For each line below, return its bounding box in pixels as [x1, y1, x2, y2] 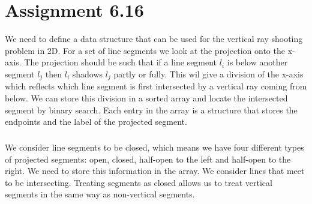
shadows [72, 67, 103, 80]
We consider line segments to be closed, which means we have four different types [5, 141, 304, 154]
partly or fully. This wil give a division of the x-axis [113, 67, 304, 80]
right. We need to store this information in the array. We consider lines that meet [5, 164, 305, 177]
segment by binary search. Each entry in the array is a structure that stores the [5, 103, 298, 116]
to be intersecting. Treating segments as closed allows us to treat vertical [5, 176, 272, 188]
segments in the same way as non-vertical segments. [5, 188, 195, 200]
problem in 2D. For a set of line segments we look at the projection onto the [5, 44, 285, 56]
